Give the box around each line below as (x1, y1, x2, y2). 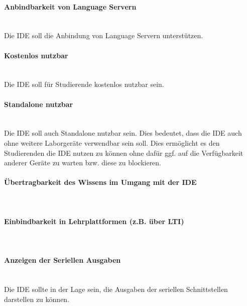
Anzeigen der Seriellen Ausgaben (4, 255, 121, 265)
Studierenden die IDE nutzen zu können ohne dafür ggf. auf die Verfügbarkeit (4, 147, 243, 158)
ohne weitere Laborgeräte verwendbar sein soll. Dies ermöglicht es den (4, 137, 220, 148)
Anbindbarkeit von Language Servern (4, 1, 137, 12)
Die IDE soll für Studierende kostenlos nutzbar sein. (4, 79, 164, 89)
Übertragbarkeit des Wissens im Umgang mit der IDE (4, 177, 197, 187)
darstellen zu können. (4, 293, 70, 304)
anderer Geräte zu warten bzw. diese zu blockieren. (4, 157, 162, 168)
